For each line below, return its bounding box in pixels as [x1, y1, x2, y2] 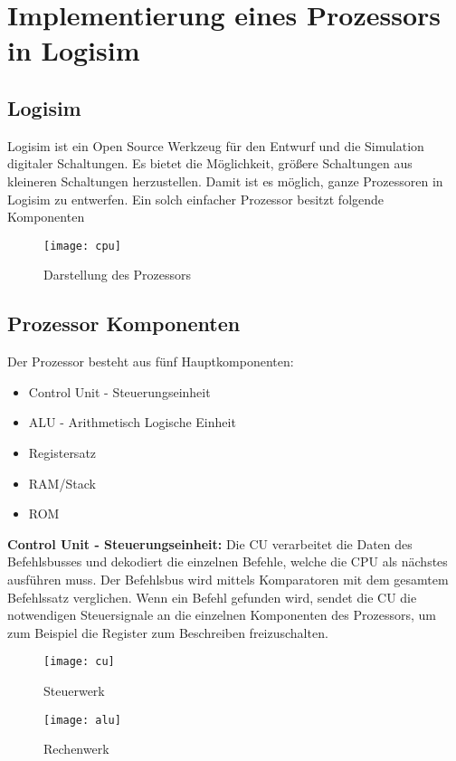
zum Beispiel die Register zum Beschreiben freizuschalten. [7, 623, 328, 642]
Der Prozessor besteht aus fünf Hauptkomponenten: [7, 352, 294, 371]
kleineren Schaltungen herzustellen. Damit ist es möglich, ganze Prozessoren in [7, 171, 443, 190]
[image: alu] [43, 713, 121, 727]
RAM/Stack [28, 473, 96, 492]
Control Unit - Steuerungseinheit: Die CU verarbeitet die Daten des [7, 534, 413, 553]
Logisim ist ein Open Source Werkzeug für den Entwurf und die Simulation [7, 136, 424, 155]
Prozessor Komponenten [7, 309, 241, 338]
